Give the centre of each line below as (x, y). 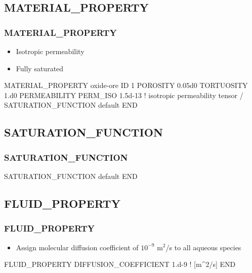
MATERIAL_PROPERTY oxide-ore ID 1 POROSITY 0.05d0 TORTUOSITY (126, 85)
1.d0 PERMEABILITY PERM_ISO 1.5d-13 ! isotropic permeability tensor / (124, 95)
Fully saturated (40, 68)
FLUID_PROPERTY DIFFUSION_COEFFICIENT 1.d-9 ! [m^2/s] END (120, 264)
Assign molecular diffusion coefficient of (77, 247)
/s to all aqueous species (203, 247)
